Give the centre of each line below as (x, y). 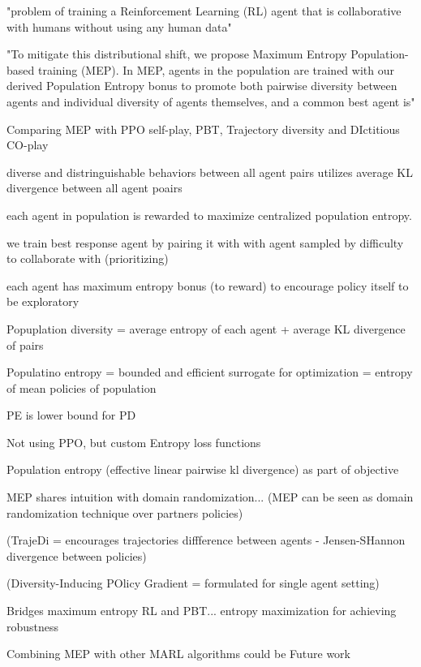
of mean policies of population (82, 387)
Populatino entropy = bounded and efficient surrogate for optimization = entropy (210, 372)
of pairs (25, 344)
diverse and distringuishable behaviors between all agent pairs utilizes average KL (210, 172)
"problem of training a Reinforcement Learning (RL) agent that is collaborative (204, 11)
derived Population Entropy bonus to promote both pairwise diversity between (202, 86)
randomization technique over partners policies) (125, 512)
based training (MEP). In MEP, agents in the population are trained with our (200, 69)
